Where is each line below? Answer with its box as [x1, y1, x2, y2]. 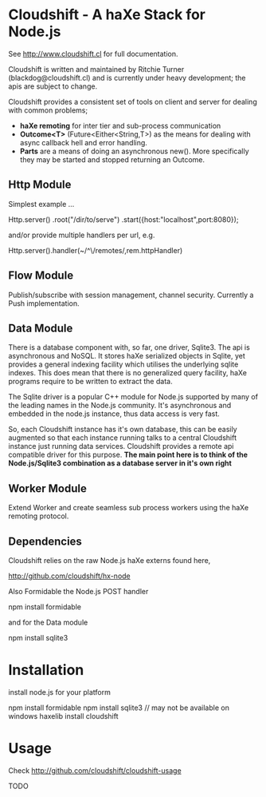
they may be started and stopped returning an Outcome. [19, 154, 205, 165]
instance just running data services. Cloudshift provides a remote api [8, 442, 234, 451]
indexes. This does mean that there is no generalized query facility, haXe [8, 368, 247, 378]
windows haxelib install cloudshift [8, 711, 119, 720]
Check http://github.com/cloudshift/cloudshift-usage [8, 765, 182, 775]
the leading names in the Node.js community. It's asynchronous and [8, 401, 232, 410]
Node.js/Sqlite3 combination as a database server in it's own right [8, 458, 233, 468]
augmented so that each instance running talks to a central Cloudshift [8, 433, 237, 442]
